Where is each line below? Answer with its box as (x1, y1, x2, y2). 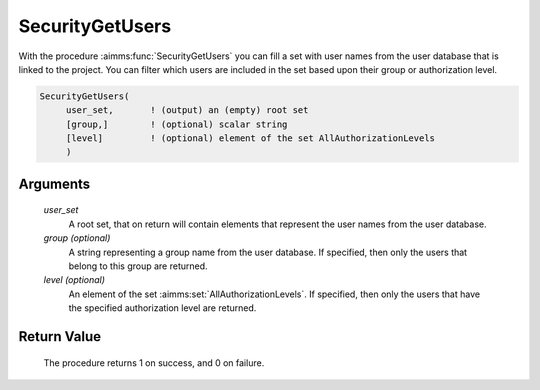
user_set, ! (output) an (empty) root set (65, 105, 309, 116)
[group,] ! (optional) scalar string (65, 118, 288, 130)
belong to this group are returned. (68, 260, 209, 272)
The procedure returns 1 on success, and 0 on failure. (43, 356, 265, 369)
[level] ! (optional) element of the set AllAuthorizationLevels (65, 133, 435, 144)
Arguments (18, 175, 91, 192)
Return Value (18, 328, 102, 345)
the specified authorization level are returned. (68, 302, 257, 314)
